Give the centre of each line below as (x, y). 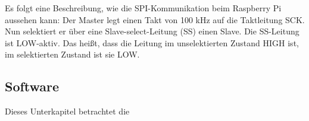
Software (32, 86)
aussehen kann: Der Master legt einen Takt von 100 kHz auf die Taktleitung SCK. (155, 19)
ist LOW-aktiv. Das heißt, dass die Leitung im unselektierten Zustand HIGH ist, (152, 42)
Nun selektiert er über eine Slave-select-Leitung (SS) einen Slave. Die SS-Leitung (152, 31)
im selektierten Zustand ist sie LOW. (72, 54)
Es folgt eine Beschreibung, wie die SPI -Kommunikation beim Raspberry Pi (143, 8)
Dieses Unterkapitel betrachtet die (67, 111)
